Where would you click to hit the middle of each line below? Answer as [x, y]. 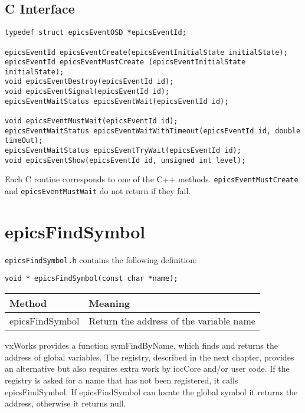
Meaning [109, 303]
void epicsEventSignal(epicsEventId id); [87, 92]
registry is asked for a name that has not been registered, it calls [122, 380]
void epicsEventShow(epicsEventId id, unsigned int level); [125, 160]
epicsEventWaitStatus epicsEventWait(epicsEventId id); [117, 101]
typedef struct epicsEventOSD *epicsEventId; [96, 33]
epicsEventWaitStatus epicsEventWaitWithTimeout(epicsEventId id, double [153, 131]
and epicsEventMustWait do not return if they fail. [98, 191]
